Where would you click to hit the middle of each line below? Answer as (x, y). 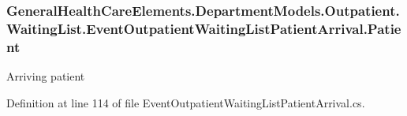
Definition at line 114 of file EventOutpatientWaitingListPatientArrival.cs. (186, 102)
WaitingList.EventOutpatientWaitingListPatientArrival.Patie (204, 28)
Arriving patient (46, 76)
